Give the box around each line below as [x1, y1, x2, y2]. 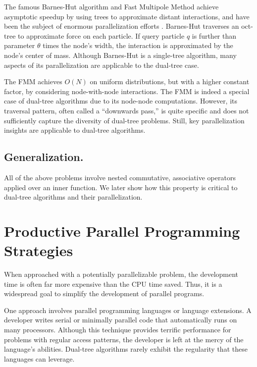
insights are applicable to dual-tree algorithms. [4, 125, 146, 135]
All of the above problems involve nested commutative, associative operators [4, 172, 236, 182]
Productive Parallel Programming [4, 220, 240, 241]
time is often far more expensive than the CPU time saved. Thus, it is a [4, 278, 222, 289]
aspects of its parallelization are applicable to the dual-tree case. [4, 59, 199, 70]
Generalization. [4, 149, 84, 164]
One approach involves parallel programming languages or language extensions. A [4, 305, 252, 315]
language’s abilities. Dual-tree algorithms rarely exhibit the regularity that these [4, 344, 248, 354]
